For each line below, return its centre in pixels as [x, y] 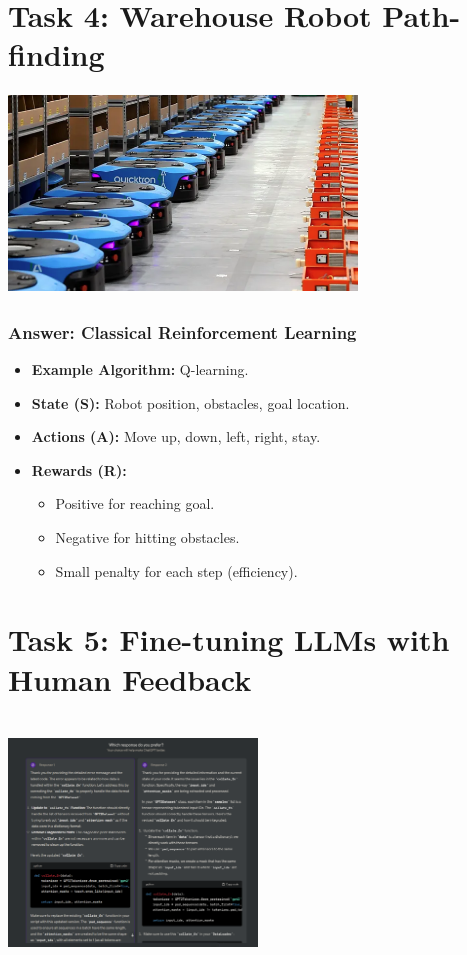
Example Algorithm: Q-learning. [140, 369]
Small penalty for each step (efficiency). [176, 570]
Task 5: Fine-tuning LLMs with [229, 639]
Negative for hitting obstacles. [147, 537]
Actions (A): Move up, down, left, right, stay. [176, 436]
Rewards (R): [79, 469]
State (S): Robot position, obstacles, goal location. [190, 402]
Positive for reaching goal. [135, 503]
